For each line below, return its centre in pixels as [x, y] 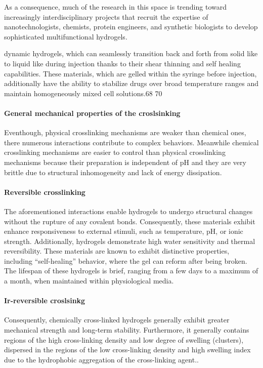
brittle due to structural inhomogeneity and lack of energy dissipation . [113, 172]
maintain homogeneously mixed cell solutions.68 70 [83, 93]
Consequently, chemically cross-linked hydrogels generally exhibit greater [117, 320]
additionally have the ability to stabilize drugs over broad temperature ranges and [131, 83]
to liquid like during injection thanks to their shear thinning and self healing [122, 63]
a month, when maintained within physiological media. [89, 281]
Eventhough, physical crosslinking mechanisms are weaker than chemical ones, [125, 132]
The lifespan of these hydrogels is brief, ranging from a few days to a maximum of [131, 271]
